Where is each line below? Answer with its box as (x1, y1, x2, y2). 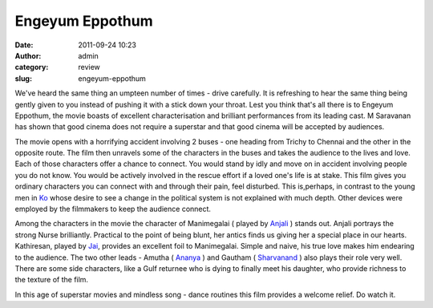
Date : (14, 40, 34, 50)
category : (14, 63, 49, 72)
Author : (14, 51, 42, 60)
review (78, 63, 100, 72)
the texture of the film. (14, 275, 88, 285)
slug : (14, 73, 32, 83)
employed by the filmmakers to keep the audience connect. (14, 205, 212, 214)
